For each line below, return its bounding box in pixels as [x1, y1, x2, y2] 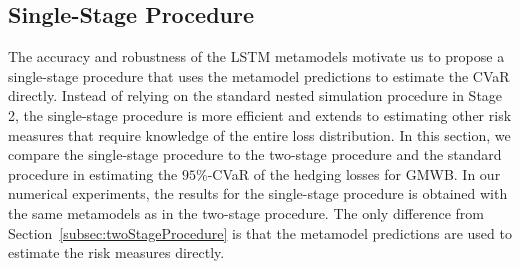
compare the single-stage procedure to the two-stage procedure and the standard [8, 144, 502, 165]
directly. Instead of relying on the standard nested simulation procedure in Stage [8, 85, 503, 106]
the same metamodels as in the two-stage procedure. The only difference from [8, 202, 484, 223]
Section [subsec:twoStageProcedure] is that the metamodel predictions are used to [8, 222, 512, 243]
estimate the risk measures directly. [8, 242, 225, 263]
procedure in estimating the [8, 163, 178, 184]
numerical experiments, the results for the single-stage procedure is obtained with [8, 183, 508, 204]
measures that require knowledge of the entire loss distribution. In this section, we [8, 124, 511, 145]
